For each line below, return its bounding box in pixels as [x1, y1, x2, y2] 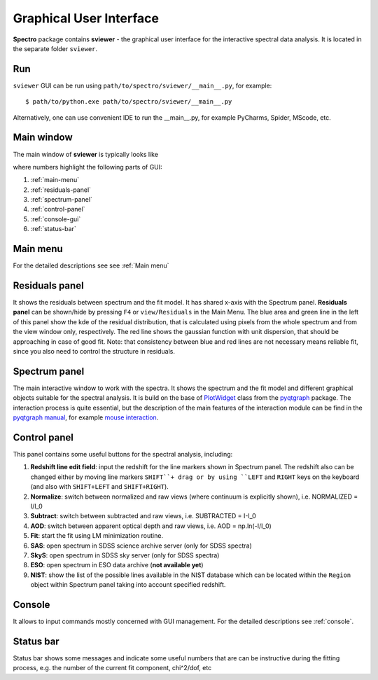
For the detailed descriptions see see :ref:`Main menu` [13, 261, 169, 270]
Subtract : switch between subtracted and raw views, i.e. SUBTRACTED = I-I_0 [30, 512, 257, 520]
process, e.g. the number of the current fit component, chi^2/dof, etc [13, 664, 212, 672]
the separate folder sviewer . [13, 44, 98, 53]
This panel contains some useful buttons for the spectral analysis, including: [13, 450, 233, 459]
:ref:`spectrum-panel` [30, 195, 92, 204]
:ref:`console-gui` [30, 214, 81, 223]
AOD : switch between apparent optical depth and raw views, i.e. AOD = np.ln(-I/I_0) [30, 522, 272, 530]
